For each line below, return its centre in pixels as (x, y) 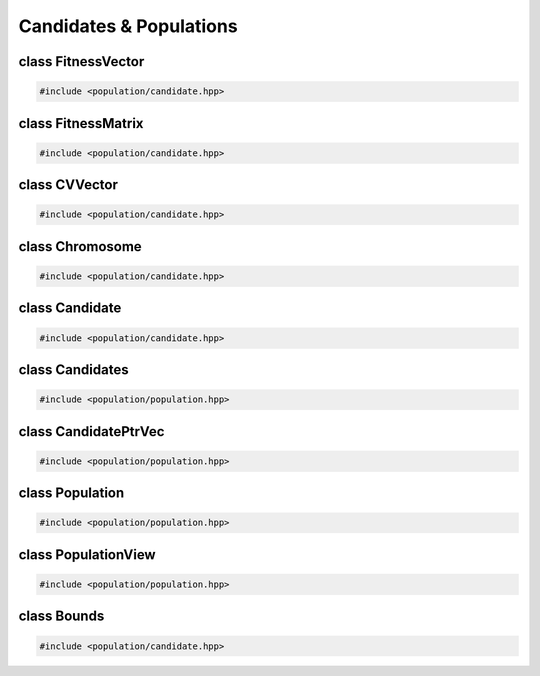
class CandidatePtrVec (91, 431)
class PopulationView (87, 554)
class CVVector (68, 185)
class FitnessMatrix (81, 123)
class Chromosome (80, 246)
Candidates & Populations (128, 26)
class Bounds (61, 616)
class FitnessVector (81, 61)
